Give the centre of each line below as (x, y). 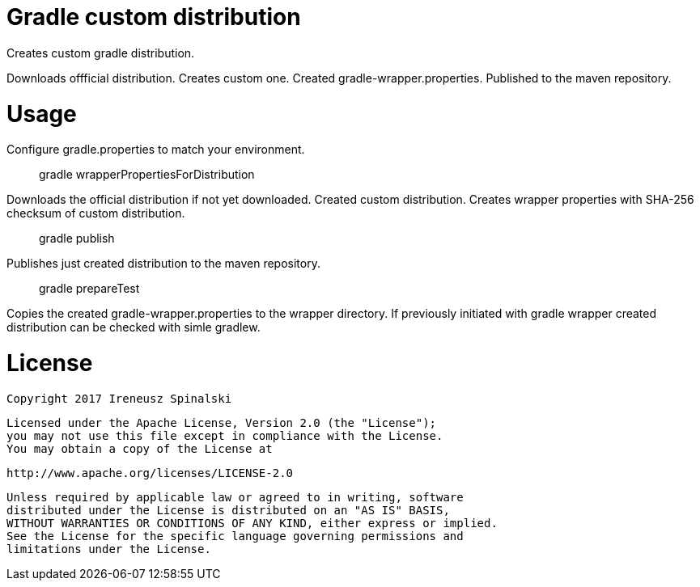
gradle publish (77, 239)
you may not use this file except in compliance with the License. (225, 435)
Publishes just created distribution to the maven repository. (163, 264)
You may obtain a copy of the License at (140, 448)
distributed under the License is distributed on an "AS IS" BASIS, (228, 510)
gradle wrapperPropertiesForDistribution (147, 175)
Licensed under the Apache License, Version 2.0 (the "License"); (222, 422)
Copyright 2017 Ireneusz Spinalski (119, 398)
